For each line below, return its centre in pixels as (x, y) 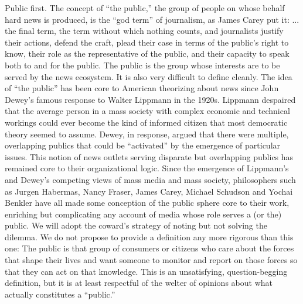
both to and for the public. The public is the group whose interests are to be (142, 65)
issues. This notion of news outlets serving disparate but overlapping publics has (149, 156)
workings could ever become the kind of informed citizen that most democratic (146, 122)
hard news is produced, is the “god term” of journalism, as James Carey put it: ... (152, 19)
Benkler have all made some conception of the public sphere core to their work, (147, 203)
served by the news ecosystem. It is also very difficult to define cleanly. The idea (149, 76)
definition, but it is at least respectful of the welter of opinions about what (139, 283)
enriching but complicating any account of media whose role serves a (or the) (143, 214)
